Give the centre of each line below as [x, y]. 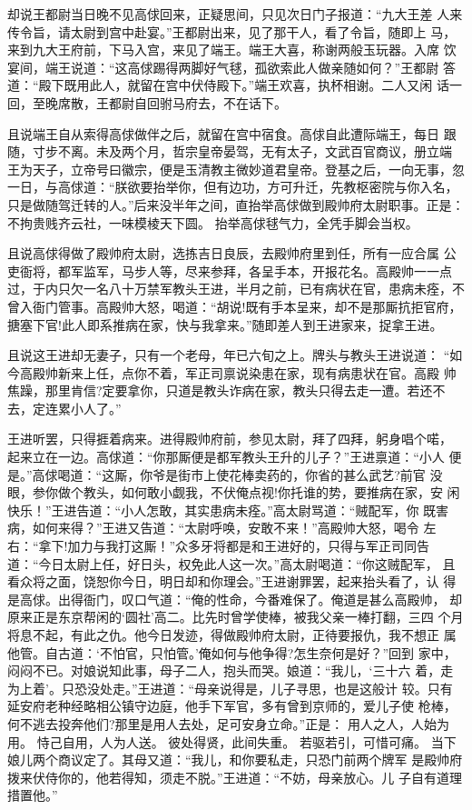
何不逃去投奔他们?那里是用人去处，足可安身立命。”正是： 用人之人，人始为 [228, 723]
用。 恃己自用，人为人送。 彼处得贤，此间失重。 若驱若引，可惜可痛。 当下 [232, 741]
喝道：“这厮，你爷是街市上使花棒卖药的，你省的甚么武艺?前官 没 [250, 474]
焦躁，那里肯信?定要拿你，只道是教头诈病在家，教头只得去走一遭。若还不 [226, 390]
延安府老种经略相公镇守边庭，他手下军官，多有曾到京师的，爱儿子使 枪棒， [232, 706]
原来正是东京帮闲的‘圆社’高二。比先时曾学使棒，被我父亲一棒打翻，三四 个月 [236, 617]
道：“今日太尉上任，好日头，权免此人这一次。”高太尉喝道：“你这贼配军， [223, 563]
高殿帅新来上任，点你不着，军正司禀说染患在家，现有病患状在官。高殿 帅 [238, 372]
